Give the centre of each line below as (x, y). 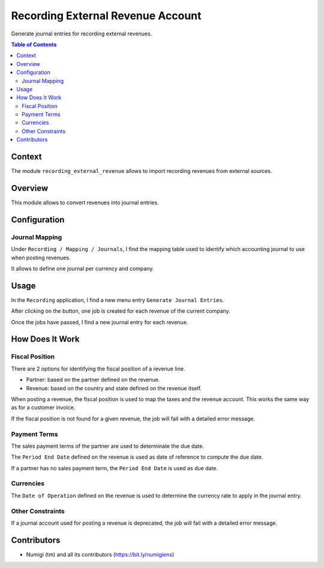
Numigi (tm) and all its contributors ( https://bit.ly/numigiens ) (100, 554)
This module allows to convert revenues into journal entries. (85, 203)
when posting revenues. (41, 258)
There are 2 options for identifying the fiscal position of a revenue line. (98, 369)
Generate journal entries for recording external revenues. (82, 34)
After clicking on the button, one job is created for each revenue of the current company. (121, 311)
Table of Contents (34, 44)
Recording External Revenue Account (106, 16)
